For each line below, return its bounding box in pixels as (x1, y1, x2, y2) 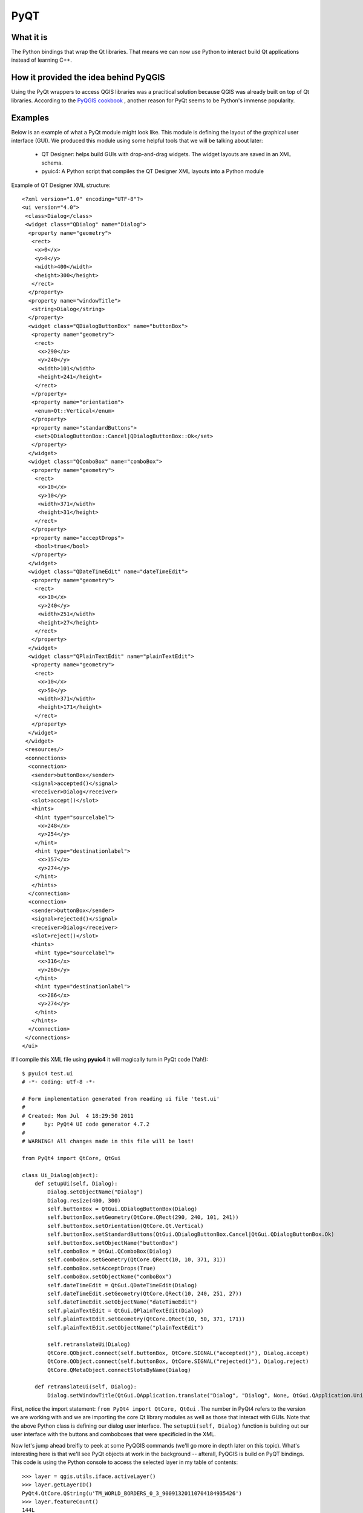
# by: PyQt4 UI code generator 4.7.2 (22, 1121, 150, 1128)
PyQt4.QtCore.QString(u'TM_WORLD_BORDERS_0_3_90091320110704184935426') (22, 1489, 242, 1497)
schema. (41, 159, 63, 166)
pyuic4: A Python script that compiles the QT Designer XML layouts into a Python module (41, 168, 264, 175)
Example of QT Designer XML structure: (11, 182, 111, 189)
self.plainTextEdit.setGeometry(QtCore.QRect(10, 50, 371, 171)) (47, 1316, 246, 1322)
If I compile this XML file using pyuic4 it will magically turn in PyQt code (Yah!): (11, 1056, 208, 1063)
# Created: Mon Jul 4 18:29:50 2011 (22, 1112, 134, 1119)
